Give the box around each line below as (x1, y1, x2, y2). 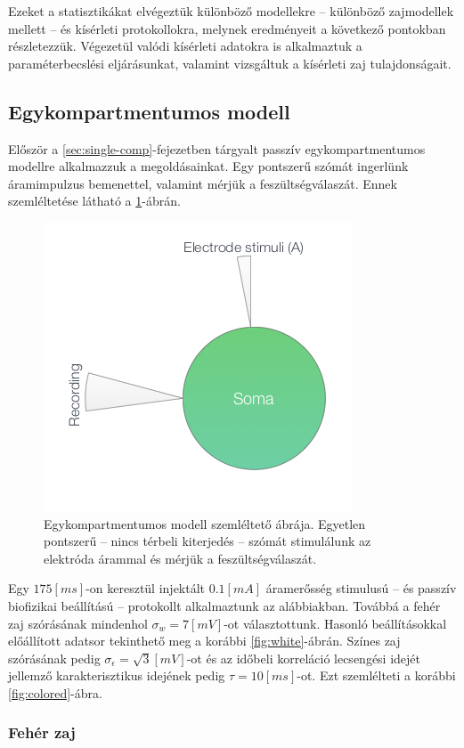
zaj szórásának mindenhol (8, 614, 148, 632)
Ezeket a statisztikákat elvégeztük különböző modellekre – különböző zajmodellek (8, 2, 454, 20)
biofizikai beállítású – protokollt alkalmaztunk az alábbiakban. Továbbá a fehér (8, 596, 441, 614)
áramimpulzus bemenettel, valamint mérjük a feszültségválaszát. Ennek (8, 174, 397, 192)
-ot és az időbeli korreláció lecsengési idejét (186, 648, 421, 667)
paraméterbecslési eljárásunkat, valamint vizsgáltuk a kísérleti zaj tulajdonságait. (8, 53, 452, 72)
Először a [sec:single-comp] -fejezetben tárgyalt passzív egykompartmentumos (8, 139, 426, 158)
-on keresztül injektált (85, 579, 206, 598)
